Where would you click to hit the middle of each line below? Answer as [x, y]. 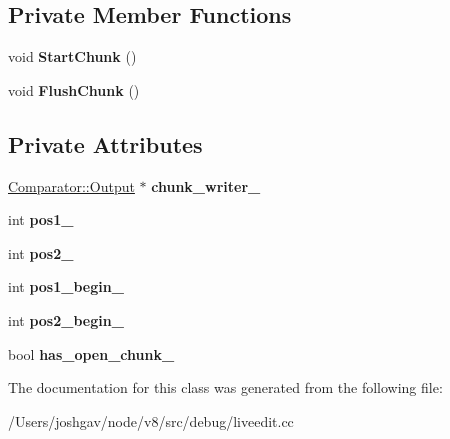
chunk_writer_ [206, 185]
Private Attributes [105, 143]
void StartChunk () [72, 56]
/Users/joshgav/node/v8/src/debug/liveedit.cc [151, 420]
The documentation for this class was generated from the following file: [225, 387]
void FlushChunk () [74, 89]
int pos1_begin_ [66, 286]
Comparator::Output [71, 185]
